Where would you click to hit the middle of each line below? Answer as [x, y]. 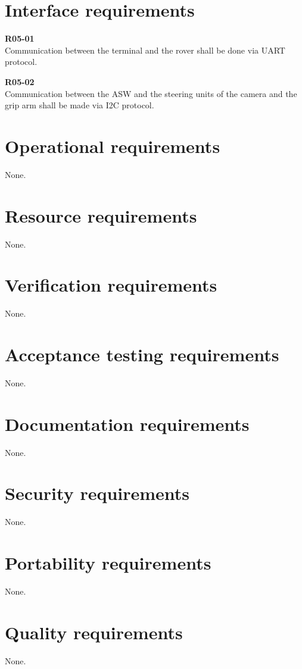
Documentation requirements [127, 423]
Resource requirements [101, 215]
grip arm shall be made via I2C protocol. [80, 105]
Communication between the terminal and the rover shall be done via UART [145, 50]
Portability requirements [108, 563]
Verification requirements [111, 285]
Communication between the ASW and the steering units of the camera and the [151, 93]
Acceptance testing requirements [142, 354]
